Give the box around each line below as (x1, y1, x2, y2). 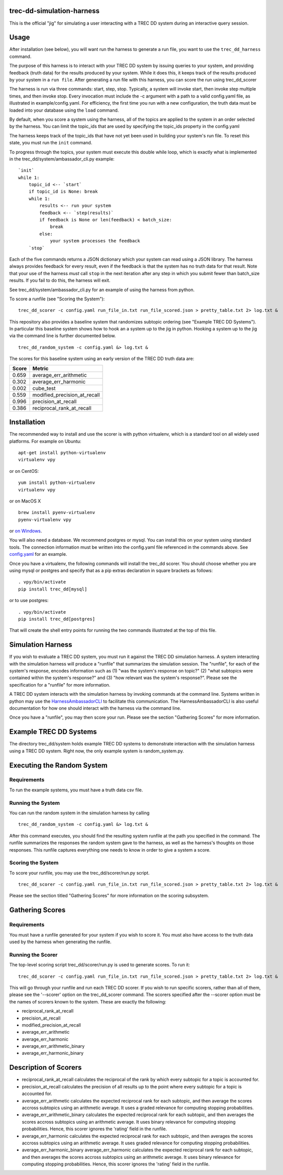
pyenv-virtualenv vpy (18, 517, 71, 523)
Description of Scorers (9, 1063, 82, 1072)
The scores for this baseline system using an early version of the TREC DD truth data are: (9, 356, 195, 362)
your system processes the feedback (50, 238, 140, 244)
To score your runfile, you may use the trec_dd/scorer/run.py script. (9, 870, 150, 876)
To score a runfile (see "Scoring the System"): (9, 296, 105, 302)
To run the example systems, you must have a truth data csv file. (9, 787, 143, 793)
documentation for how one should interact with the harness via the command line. (9, 705, 181, 711)
